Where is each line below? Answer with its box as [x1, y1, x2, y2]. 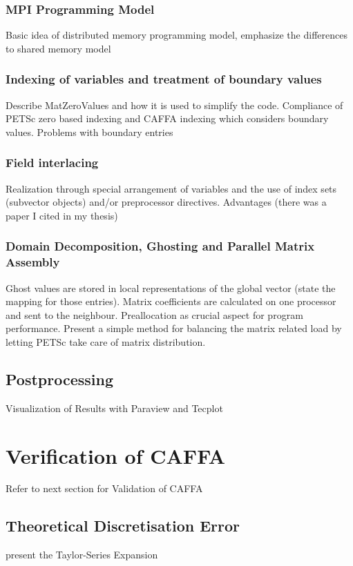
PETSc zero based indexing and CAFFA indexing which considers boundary [6, 111, 329, 126]
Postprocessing [6, 368, 114, 389]
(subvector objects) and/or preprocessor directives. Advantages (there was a [6, 195, 327, 209]
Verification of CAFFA [6, 441, 226, 469]
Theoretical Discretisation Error [6, 515, 240, 536]
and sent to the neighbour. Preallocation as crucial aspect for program [6, 307, 303, 322]
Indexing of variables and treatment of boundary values [6, 70, 322, 88]
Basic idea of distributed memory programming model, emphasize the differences [6, 28, 347, 42]
